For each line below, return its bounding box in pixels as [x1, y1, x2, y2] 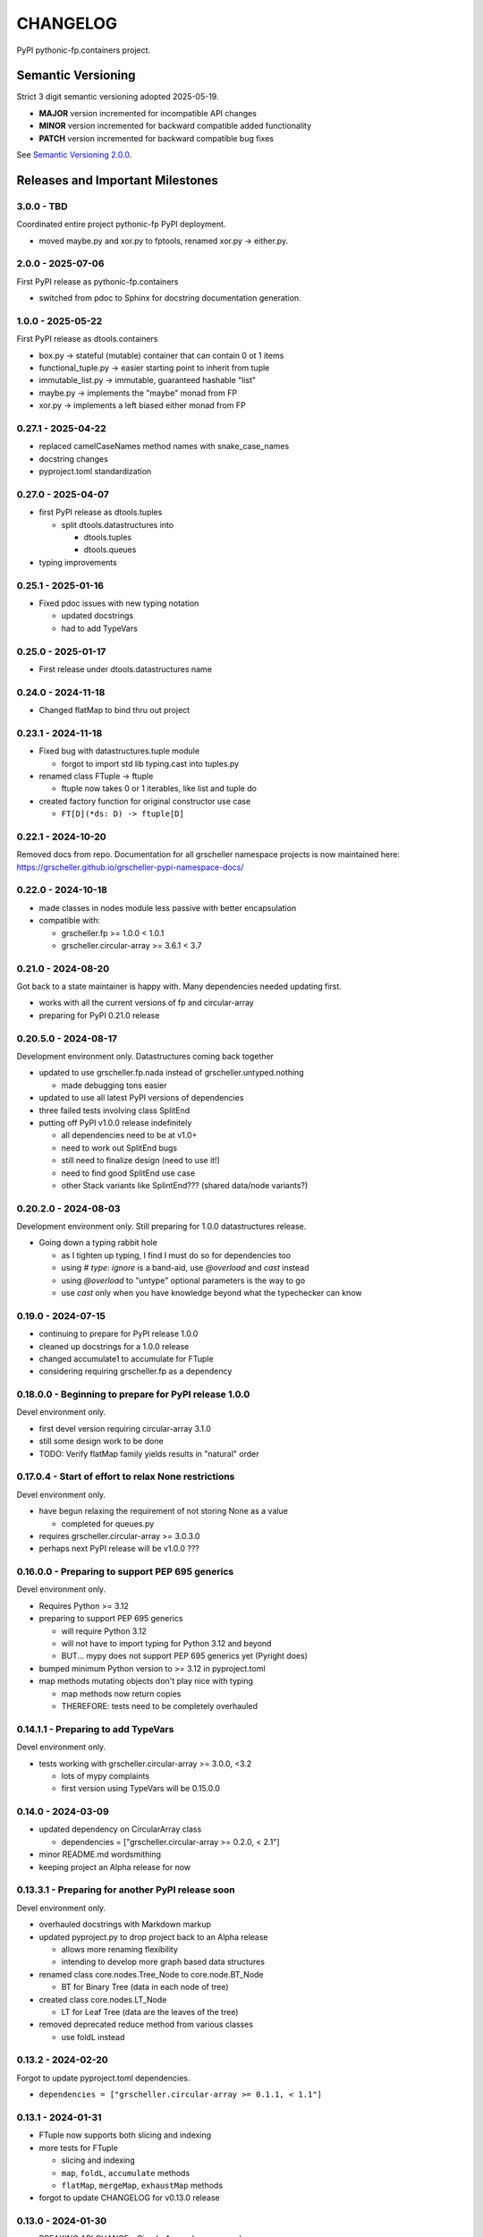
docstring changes [38, 453, 109, 464]
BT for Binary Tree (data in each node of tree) [61, 1982, 229, 1993]
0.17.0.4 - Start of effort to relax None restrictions [16, 1470, 235, 1483]
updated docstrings [61, 610, 134, 621]
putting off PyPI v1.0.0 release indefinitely [38, 1117, 192, 1127]
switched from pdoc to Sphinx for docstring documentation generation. [38, 293, 301, 303]
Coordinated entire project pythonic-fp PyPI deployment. [16, 219, 226, 230]
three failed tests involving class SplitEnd [38, 1105, 191, 1116]
